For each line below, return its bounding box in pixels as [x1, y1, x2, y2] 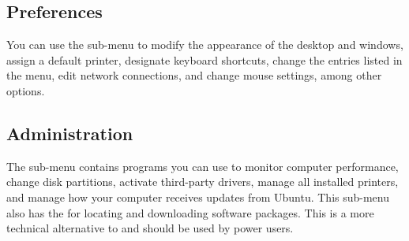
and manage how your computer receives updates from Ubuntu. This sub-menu [6, 188, 390, 205]
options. [6, 82, 45, 98]
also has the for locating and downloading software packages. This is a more [6, 204, 374, 221]
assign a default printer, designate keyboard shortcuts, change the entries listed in [6, 51, 403, 68]
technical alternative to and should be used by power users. [6, 220, 294, 236]
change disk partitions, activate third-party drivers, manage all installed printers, [6, 173, 399, 190]
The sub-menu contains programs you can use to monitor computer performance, [6, 158, 399, 174]
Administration [6, 120, 133, 145]
